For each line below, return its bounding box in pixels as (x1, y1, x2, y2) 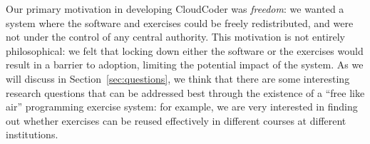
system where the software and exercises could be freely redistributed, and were (6, 15, 354, 30)
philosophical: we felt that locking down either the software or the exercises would (6, 43, 364, 58)
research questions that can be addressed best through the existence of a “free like (6, 85, 365, 100)
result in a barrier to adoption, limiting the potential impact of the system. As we (6, 57, 364, 72)
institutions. (6, 127, 58, 142)
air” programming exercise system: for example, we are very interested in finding (6, 99, 358, 114)
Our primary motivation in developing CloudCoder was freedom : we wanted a (6, 1, 344, 16)
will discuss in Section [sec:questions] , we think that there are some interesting (6, 71, 350, 86)
